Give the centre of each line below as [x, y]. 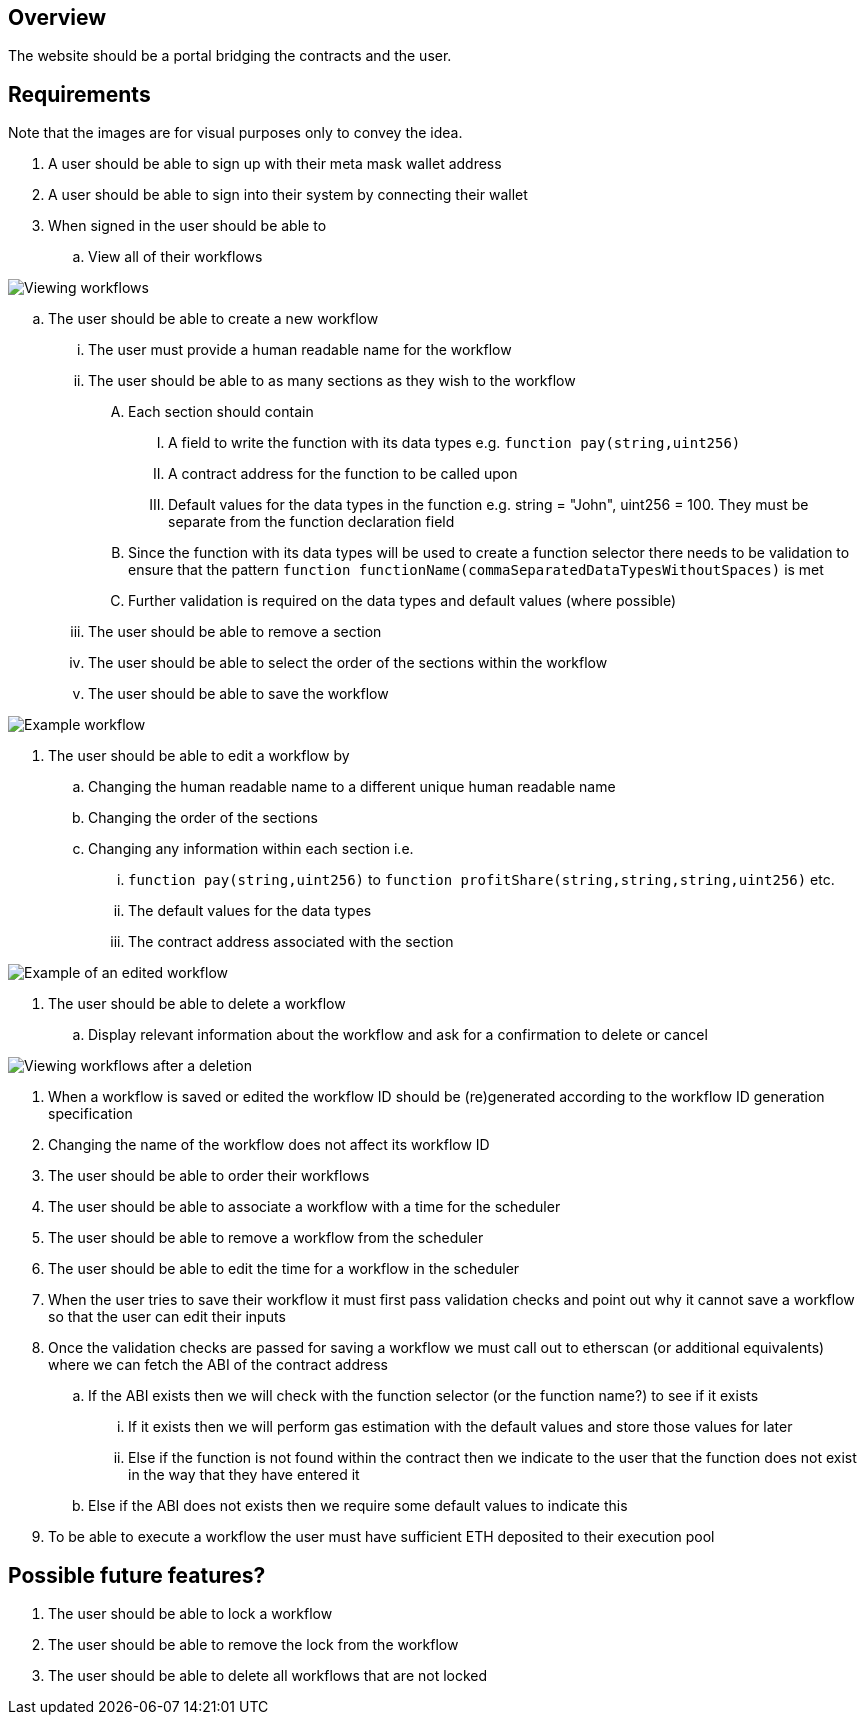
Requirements [79, 94]
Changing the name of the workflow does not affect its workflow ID [269, 1145]
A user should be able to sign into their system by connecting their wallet [288, 195]
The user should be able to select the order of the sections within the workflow [348, 663]
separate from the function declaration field [311, 522]
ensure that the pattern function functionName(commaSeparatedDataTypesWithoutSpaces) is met [476, 570]
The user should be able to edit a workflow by [199, 756]
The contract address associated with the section [291, 942]
